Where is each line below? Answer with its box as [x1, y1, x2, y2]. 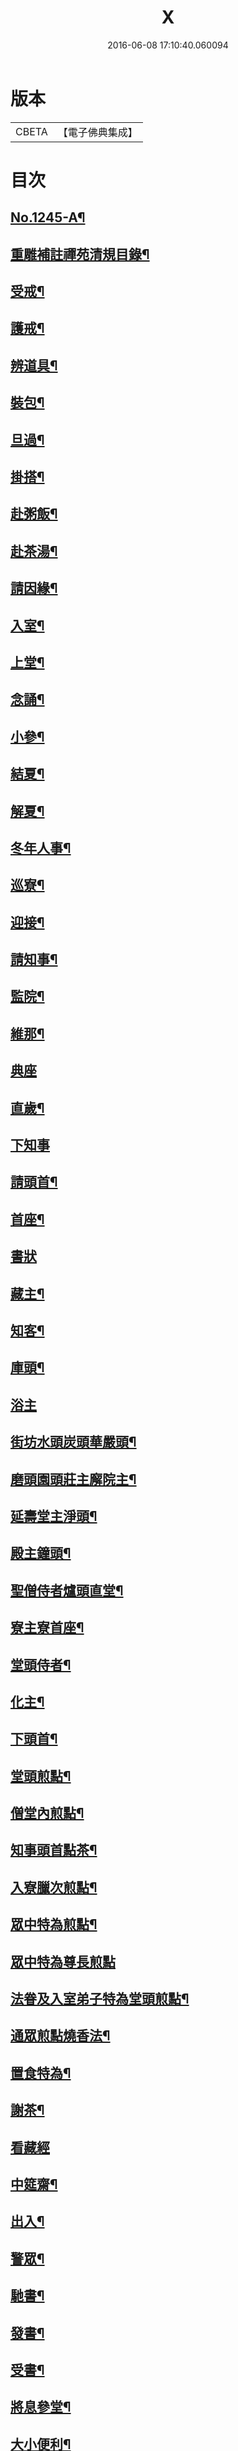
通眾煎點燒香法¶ [10, 2027, 111, 2045]
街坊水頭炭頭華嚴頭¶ [10, 1434, 137, 1451]
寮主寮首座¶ [10, 1619, 85, 1636]
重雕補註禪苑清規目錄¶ [10, 246, 150, 263]
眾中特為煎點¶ [10, 1916, 98, 1933]
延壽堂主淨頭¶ [10, 1507, 98, 1525]
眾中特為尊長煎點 [10, 1953, 116, 1970]
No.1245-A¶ [10, 209, 86, 226]
